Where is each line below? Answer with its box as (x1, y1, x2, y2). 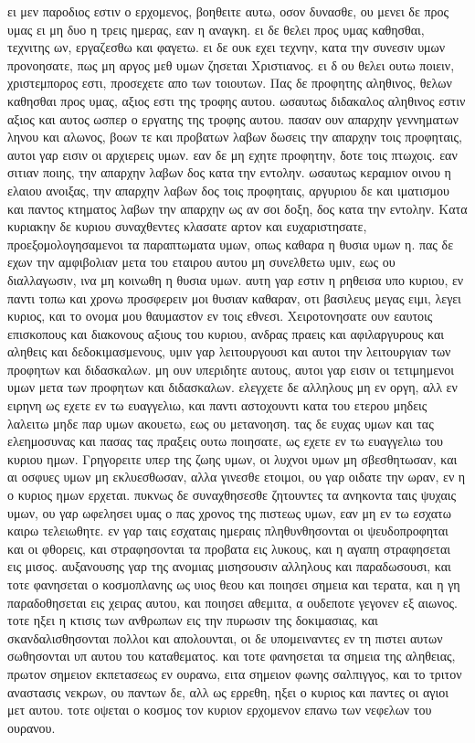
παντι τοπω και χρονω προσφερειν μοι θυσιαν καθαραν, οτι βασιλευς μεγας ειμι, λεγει (7, 288, 461, 307)
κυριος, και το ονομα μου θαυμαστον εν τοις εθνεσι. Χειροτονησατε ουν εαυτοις (7, 306, 433, 325)
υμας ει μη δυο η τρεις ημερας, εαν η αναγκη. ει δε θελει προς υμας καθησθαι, (7, 19, 425, 38)
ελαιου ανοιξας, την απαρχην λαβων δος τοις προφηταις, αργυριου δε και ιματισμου (7, 180, 449, 199)
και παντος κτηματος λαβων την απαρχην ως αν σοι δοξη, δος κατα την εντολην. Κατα (7, 198, 468, 218)
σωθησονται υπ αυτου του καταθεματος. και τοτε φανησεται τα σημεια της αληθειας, (7, 646, 456, 665)
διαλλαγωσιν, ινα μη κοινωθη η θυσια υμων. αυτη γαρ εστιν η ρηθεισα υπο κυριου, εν (7, 270, 464, 289)
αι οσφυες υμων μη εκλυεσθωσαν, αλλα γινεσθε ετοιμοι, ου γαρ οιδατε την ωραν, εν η (7, 467, 466, 486)
